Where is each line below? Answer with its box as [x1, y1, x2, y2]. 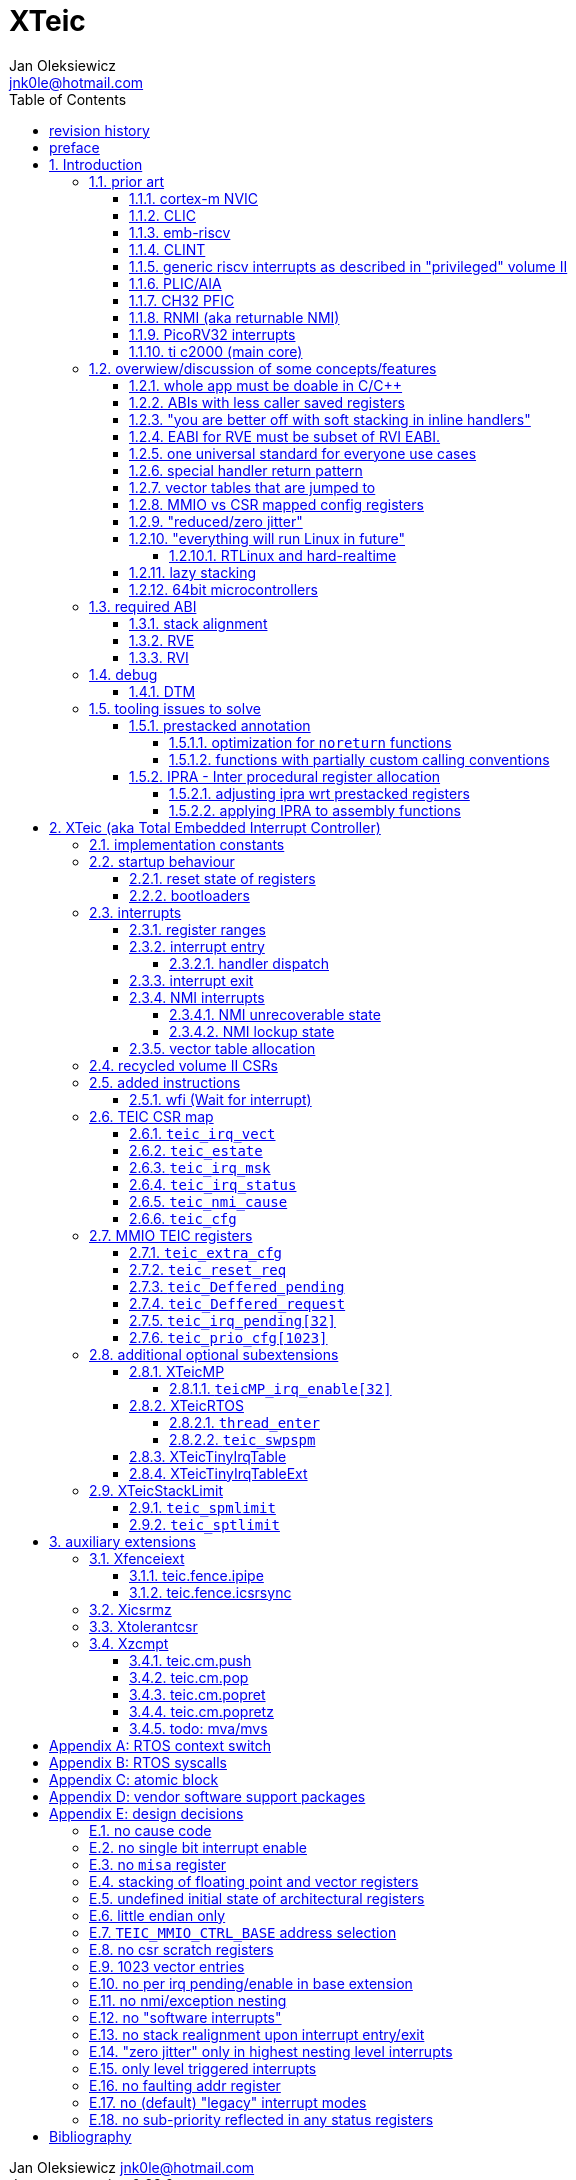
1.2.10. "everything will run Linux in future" [129, 529, 405, 547]
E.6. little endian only [89, 1906, 226, 1924]
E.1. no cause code [89, 1821, 212, 1839]
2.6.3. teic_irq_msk [129, 1158, 271, 1176]
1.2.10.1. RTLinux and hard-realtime [169, 546, 397, 564]
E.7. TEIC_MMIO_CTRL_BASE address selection [89, 1923, 397, 1941]
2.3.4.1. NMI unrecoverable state [169, 1005, 381, 1023]
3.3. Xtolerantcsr [89, 1617, 198, 1635]
